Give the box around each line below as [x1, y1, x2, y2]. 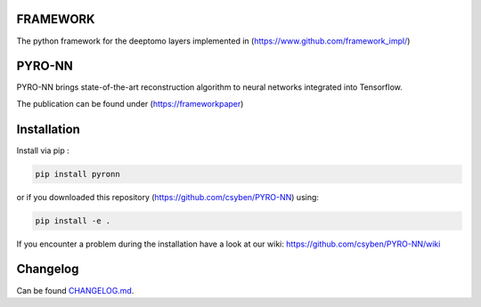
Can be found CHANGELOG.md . [16, 285, 135, 295]
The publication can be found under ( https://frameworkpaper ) [16, 98, 244, 109]
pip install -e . [35, 215, 111, 226]
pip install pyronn [35, 169, 120, 179]
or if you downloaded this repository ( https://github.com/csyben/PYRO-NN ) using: [16, 191, 320, 202]
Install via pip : [16, 145, 70, 156]
